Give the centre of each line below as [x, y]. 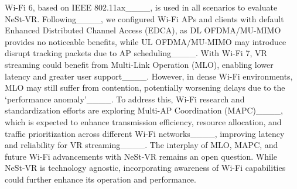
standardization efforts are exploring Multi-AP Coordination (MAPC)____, [144, 110]
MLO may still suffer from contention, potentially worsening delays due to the [145, 87]
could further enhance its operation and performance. [100, 179]
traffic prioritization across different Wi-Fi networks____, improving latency [145, 133]
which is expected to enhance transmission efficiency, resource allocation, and [143, 121]
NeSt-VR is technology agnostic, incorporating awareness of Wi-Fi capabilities [145, 168]
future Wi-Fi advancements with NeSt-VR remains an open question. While [141, 156]
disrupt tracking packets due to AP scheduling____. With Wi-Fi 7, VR [136, 53]
